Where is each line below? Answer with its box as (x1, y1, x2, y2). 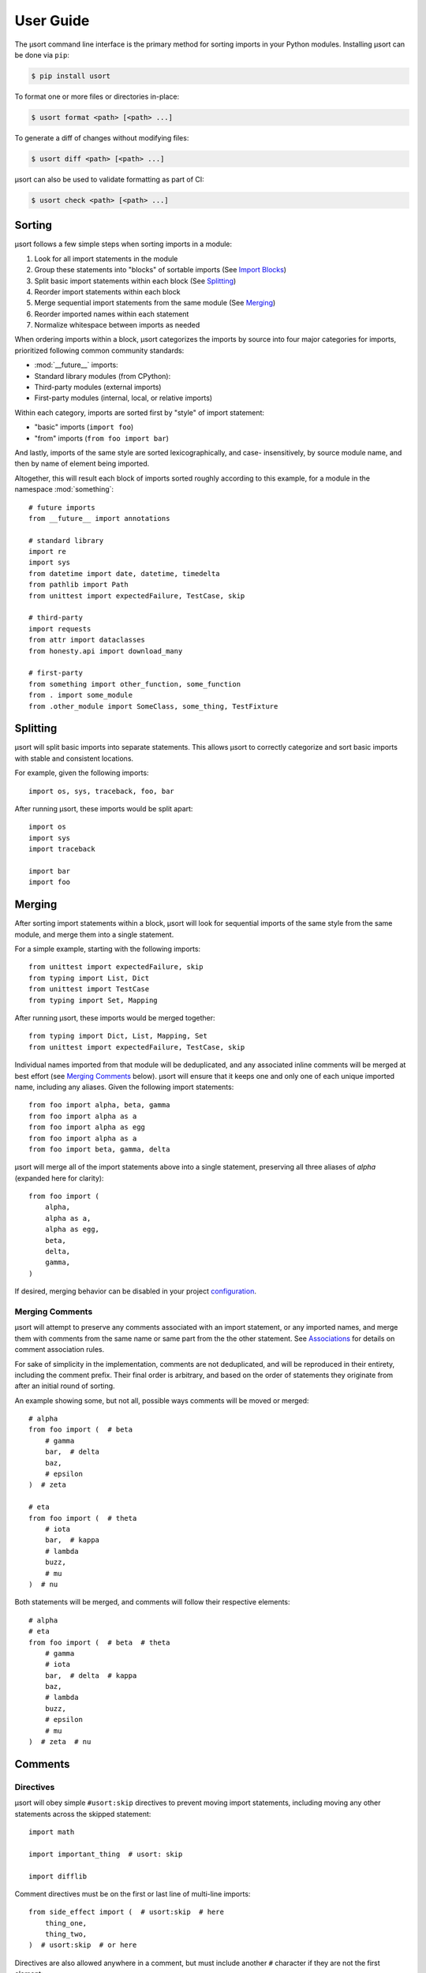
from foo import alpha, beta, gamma (28, 1101, 170, 1110)
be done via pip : (14, 50, 70, 59)
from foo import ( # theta (28, 1514, 137, 1522)
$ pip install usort (31, 71, 110, 80)
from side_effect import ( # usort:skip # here (28, 1907, 225, 1917)
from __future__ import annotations (28, 514, 170, 522)
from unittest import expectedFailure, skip (28, 963, 204, 972)
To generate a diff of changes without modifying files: (14, 133, 189, 142)
